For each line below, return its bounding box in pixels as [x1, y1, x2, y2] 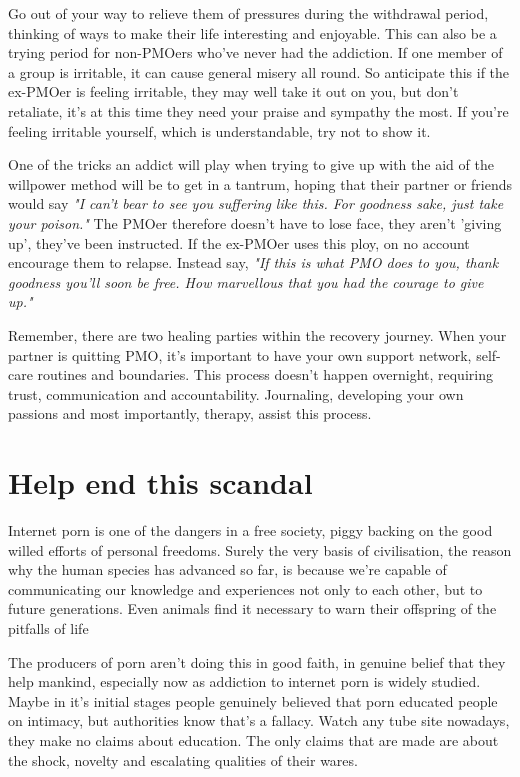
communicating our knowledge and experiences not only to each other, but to [8, 578, 483, 599]
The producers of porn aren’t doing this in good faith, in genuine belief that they [8, 651, 506, 672]
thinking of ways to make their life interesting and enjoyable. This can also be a [8, 22, 497, 43]
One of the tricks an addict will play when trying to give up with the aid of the [8, 154, 494, 175]
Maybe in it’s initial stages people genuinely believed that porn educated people [8, 690, 498, 711]
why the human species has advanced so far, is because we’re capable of [8, 559, 447, 580]
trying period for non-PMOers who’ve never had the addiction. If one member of [8, 42, 503, 63]
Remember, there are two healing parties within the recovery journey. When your [8, 324, 507, 345]
